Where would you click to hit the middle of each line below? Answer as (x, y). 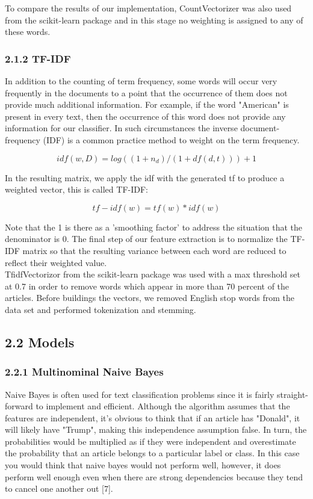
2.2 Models (40, 342)
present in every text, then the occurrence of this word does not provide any (145, 116)
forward (19, 406)
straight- (292, 394)
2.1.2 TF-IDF (38, 58)
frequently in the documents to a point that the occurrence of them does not (146, 92)
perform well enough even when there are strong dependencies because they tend (154, 476)
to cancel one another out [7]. (59, 488)
